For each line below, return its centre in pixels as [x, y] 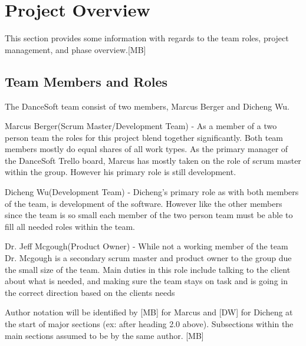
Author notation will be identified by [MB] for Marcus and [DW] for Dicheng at [149, 312]
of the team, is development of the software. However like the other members [144, 203]
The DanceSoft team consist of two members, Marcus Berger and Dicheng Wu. [147, 106]
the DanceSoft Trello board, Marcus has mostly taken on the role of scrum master [153, 160]
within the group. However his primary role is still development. [121, 172]
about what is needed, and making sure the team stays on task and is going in [146, 281]
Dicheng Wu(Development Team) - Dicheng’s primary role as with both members [152, 192]
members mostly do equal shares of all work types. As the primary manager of [147, 149]
